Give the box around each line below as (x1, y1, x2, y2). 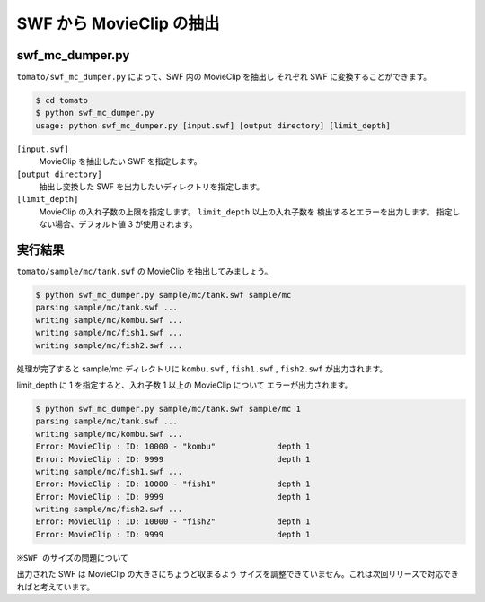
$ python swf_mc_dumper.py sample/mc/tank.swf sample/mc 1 (35, 404, 301, 414)
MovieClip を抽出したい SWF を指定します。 (39, 156, 202, 167)
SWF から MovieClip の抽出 (16, 13, 220, 33)
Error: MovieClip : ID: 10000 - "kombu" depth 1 (35, 441, 311, 452)
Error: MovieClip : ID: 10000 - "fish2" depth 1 (35, 517, 311, 527)
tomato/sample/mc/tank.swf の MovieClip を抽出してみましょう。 (16, 266, 273, 277)
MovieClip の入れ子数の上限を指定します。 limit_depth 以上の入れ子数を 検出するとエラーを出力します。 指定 (39, 206, 453, 217)
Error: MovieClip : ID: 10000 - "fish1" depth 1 (35, 479, 311, 489)
